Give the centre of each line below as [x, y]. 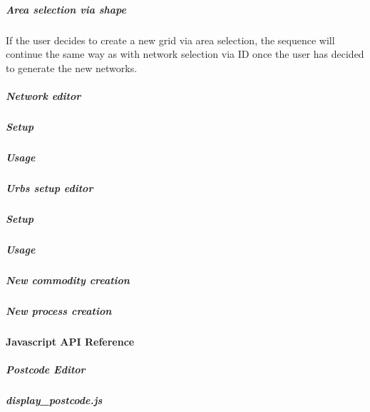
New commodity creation [68, 280]
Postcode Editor [46, 369]
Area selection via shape [66, 9]
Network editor [43, 95]
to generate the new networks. [72, 67]
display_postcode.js [54, 400]
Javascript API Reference [70, 341]
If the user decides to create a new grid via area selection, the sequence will [170, 40]
